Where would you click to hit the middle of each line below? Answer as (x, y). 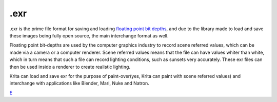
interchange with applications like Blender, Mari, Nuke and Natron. (80, 83)
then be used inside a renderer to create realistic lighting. (70, 67)
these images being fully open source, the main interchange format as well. (89, 35)
